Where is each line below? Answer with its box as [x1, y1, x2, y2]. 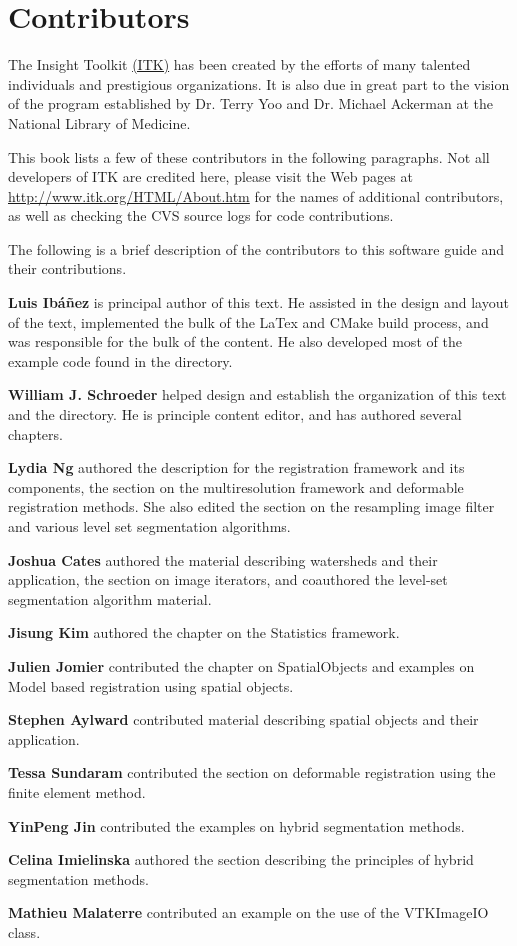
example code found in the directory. [8, 350, 233, 371]
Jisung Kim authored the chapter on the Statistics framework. [8, 622, 400, 643]
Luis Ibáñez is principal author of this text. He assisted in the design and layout [8, 292, 509, 313]
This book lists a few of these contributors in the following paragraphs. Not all [8, 146, 490, 167]
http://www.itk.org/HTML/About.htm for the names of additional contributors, [8, 185, 504, 206]
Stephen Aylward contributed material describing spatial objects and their [8, 709, 479, 730]
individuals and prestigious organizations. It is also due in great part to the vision [8, 73, 510, 94]
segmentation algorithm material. [8, 588, 212, 609]
